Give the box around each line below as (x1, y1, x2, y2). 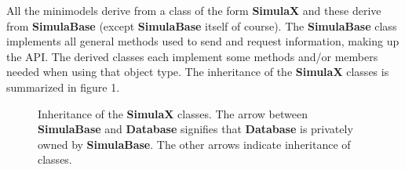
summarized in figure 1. (6, 78, 120, 95)
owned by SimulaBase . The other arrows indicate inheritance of (38, 136, 351, 152)
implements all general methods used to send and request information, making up (6, 33, 400, 49)
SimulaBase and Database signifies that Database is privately (38, 121, 353, 137)
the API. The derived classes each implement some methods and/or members (6, 48, 378, 64)
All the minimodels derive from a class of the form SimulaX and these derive (6, 2, 381, 18)
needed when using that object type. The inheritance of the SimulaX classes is (6, 63, 389, 80)
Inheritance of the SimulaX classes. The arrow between (38, 105, 308, 121)
